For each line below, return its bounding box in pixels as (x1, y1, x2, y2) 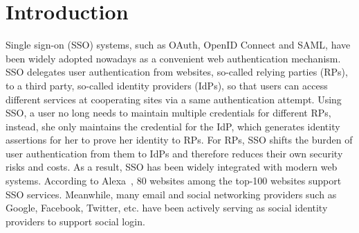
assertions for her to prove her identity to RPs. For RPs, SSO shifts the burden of (6, 132, 353, 147)
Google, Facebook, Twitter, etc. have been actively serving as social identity (6, 200, 328, 215)
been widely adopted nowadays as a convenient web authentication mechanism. (6, 51, 341, 65)
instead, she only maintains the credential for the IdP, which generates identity (6, 119, 340, 133)
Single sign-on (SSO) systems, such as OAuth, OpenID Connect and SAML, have (6, 37, 351, 52)
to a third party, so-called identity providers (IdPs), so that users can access (6, 78, 328, 92)
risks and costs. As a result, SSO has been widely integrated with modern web (6, 159, 338, 174)
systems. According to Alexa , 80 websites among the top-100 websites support (6, 173, 342, 188)
